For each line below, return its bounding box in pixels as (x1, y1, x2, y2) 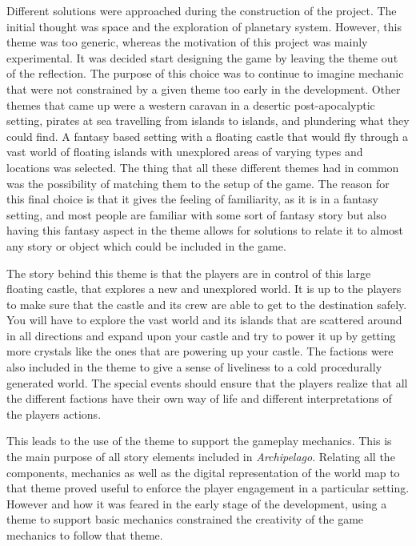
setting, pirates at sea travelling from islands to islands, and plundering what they (6, 112, 410, 129)
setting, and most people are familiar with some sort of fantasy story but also (6, 206, 386, 223)
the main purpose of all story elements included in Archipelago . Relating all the (6, 448, 395, 465)
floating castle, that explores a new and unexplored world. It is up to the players (6, 280, 402, 297)
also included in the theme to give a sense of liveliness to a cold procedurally (6, 359, 382, 375)
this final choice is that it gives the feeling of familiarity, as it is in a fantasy (6, 191, 378, 207)
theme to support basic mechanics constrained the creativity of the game (6, 511, 364, 528)
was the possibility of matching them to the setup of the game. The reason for (6, 175, 390, 191)
